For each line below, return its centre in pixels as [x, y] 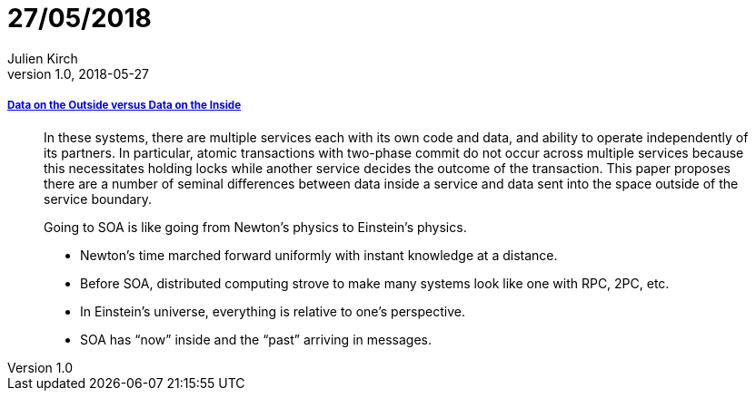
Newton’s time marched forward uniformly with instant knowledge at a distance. [319, 255]
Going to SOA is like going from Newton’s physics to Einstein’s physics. [255, 227]
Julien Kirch [43, 58]
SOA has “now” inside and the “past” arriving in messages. [256, 339]
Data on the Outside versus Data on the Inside [124, 106]
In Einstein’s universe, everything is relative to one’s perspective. [273, 311]
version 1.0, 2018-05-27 [78, 73]
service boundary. [98, 199]
